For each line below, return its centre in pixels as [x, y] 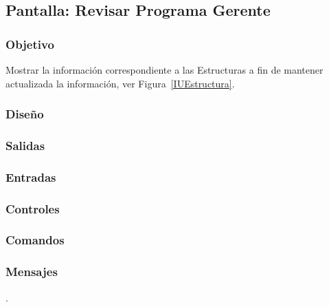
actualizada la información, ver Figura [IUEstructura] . [120, 83]
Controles [33, 208]
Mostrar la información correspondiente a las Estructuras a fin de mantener [164, 70]
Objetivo [30, 44]
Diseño [25, 114]
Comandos [35, 240]
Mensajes [32, 272]
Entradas [31, 177]
